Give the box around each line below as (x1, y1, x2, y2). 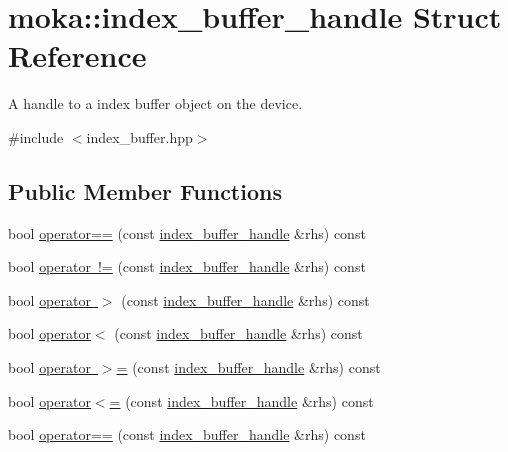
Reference (8, 35, 147, 76)
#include (8, 126, 64, 147)
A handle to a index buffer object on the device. (8, 93, 303, 114)
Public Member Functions (8, 175, 282, 206)
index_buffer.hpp (86, 126, 193, 147)
